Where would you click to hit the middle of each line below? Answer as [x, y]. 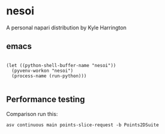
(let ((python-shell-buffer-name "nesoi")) [61, 65]
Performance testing [46, 100]
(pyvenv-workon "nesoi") [42, 71]
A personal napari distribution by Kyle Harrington [66, 28]
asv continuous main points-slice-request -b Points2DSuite [83, 125]
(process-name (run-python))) [49, 76]
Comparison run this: [32, 114]
